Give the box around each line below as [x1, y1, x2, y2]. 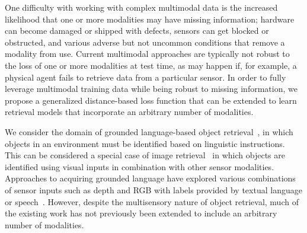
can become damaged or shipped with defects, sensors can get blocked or [5, 24, 269, 37]
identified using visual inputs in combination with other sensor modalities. [5, 160, 274, 173]
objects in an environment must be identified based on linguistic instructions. [5, 137, 285, 149]
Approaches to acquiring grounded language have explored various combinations [5, 172, 296, 184]
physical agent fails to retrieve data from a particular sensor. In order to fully [5, 71, 286, 83]
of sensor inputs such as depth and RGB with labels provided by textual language [5, 183, 302, 196]
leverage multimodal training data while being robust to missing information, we [5, 82, 298, 95]
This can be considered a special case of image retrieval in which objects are [5, 149, 285, 161]
